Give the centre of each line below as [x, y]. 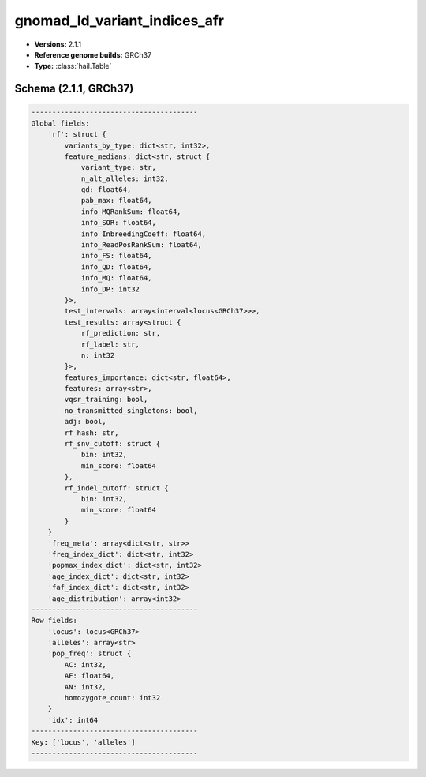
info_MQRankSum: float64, [131, 212]
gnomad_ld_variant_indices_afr [120, 21]
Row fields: [54, 621]
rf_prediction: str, [121, 333]
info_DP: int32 [110, 289]
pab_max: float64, [117, 201]
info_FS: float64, [117, 256]
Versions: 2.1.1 [58, 44]
